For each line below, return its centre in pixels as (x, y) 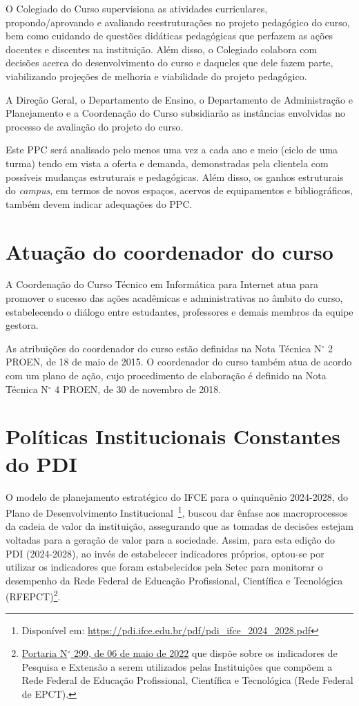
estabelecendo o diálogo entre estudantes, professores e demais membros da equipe (179, 311)
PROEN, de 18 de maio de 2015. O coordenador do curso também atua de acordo (179, 362)
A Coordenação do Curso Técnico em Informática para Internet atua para (162, 284)
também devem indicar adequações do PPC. (99, 203)
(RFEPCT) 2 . (33, 595)
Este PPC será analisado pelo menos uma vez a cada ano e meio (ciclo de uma (172, 150)
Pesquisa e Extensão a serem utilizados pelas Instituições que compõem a (177, 666)
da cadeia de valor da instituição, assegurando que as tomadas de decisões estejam (179, 526)
